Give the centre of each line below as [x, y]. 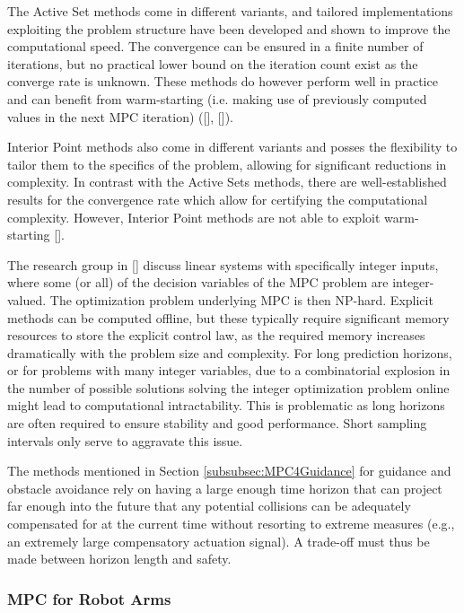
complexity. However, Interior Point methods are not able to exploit [194, 217]
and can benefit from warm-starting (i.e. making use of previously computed [217, 98]
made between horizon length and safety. [119, 559]
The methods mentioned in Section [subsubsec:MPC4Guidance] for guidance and [229, 471]
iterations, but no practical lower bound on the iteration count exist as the [213, 63]
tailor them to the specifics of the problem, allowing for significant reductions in [227, 164]
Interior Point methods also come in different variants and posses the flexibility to [232, 147]
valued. [27, 299]
